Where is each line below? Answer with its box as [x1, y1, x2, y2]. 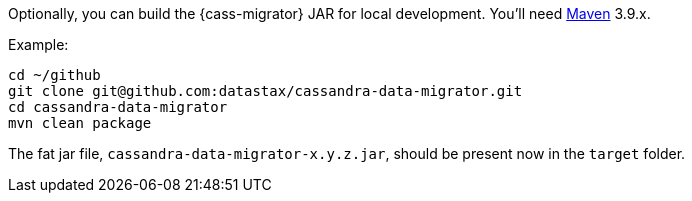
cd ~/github [8, 67, 101, 83]
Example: [8, 36, 69, 53]
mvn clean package [8, 115, 152, 131]
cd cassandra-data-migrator [8, 99, 228, 115]
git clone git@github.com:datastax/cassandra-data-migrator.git [8, 83, 523, 99]
